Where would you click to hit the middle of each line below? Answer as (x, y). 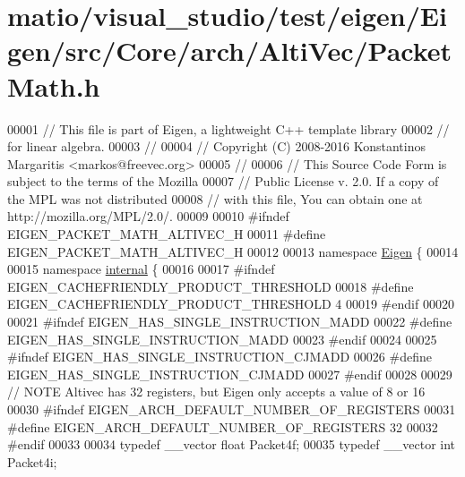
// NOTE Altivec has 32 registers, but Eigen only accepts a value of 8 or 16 (216, 392)
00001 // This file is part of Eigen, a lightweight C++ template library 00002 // (228, 128)
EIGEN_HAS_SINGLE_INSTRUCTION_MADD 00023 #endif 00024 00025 (222, 339)
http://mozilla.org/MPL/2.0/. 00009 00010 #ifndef (148, 216)
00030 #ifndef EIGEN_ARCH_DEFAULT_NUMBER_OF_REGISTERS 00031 (232, 409)
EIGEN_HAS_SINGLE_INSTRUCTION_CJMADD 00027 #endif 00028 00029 (230, 374)
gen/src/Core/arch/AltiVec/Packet (230, 51)
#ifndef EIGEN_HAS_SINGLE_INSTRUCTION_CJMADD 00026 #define (220, 357)
